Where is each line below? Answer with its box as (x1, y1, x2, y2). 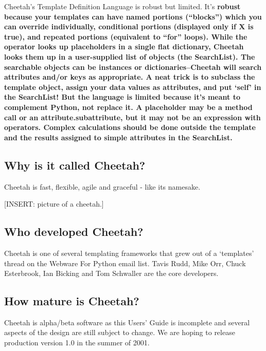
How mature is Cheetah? (4, 293, 139, 309)
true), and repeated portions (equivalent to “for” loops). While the (4, 31, 247, 42)
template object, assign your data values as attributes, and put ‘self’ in (4, 81, 261, 92)
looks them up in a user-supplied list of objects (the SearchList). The (4, 51, 255, 62)
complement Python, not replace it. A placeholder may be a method (4, 101, 253, 112)
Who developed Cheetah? (4, 224, 144, 239)
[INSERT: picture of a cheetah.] (4, 198, 104, 209)
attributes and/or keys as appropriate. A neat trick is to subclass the (4, 71, 255, 82)
